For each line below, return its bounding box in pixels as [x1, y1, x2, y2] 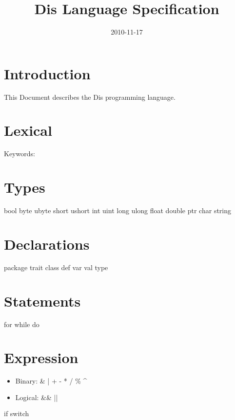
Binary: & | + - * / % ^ [15, 376, 87, 386]
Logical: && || [15, 392, 58, 402]
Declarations [4, 234, 90, 254]
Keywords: [4, 148, 35, 159]
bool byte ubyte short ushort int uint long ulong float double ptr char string [4, 205, 232, 216]
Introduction [4, 63, 91, 83]
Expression [4, 347, 78, 367]
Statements [4, 291, 81, 310]
